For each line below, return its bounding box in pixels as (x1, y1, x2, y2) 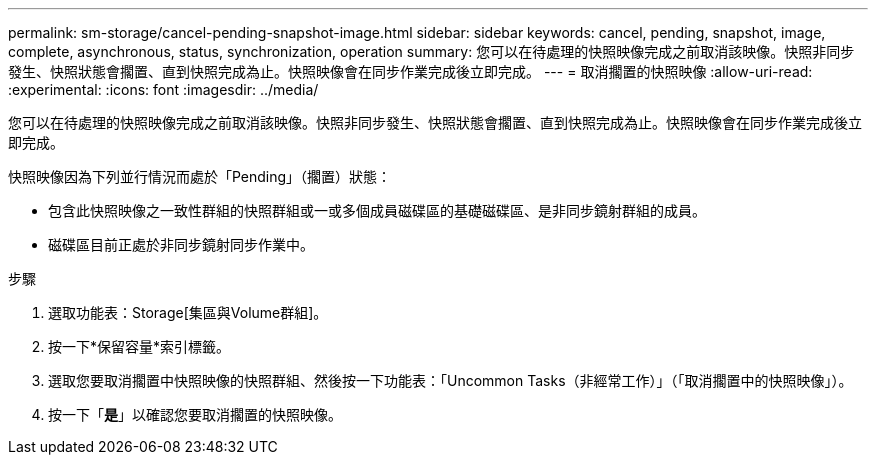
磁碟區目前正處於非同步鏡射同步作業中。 (48, 236, 314, 253)
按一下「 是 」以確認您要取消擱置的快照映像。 (48, 406, 342, 423)
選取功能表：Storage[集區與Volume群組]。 (48, 304, 328, 321)
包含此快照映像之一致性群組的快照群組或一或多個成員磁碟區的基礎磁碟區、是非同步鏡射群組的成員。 (48, 202, 706, 219)
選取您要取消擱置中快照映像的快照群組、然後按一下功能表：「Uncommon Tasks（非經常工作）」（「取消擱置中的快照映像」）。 (48, 372, 853, 389)
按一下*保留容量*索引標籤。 (48, 338, 231, 355)
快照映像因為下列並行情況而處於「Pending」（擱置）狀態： (8, 168, 392, 185)
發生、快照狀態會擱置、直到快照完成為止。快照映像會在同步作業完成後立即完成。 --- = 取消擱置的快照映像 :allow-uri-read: (8, 63, 813, 80)
